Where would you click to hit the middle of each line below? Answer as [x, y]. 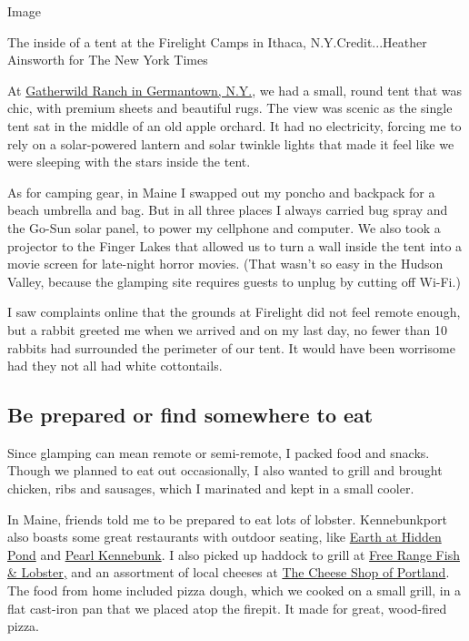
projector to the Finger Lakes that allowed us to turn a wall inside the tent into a [235, 245]
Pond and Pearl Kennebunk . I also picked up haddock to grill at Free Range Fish [234, 554]
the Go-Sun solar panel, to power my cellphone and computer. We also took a [224, 227]
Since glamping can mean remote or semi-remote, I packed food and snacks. [219, 452]
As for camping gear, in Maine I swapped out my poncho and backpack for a [221, 192]
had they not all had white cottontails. [115, 366]
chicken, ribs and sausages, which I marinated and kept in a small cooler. [211, 488]
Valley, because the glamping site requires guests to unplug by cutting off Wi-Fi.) [234, 281]
